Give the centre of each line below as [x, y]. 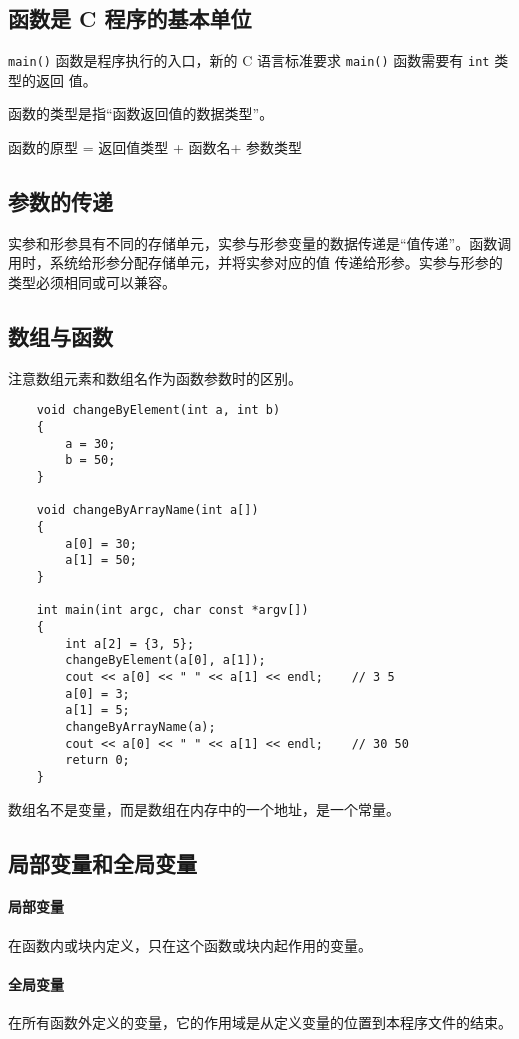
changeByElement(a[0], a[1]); [165, 660]
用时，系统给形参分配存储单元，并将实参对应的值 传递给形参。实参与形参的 [255, 262]
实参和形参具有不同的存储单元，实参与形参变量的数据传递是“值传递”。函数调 [260, 242]
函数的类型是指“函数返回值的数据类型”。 [141, 113]
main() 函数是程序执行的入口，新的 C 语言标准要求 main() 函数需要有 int [249, 60]
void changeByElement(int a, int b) [158, 410]
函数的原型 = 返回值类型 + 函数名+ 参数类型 [155, 147]
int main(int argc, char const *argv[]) [172, 610]
